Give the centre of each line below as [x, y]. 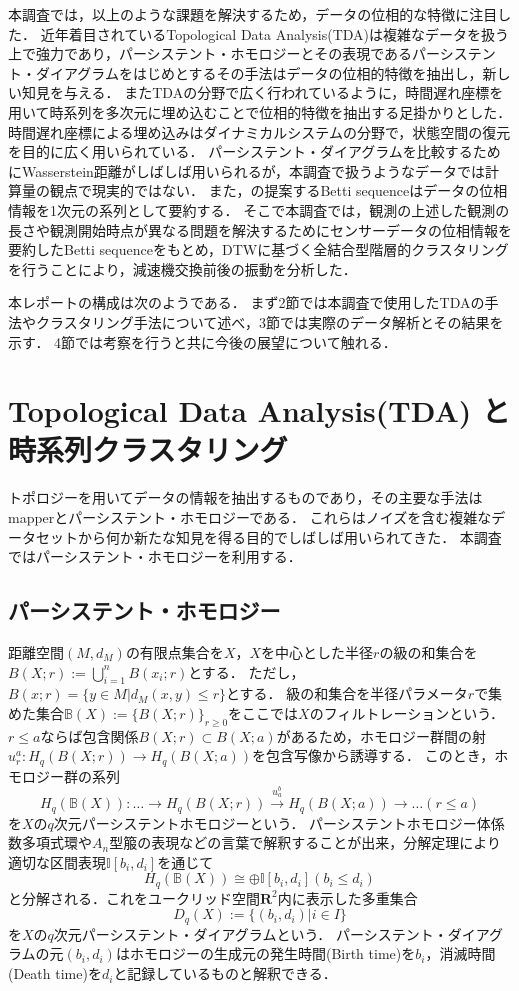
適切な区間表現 [57, 861]
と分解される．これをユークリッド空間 [134, 897]
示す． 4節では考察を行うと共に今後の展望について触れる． [202, 341]
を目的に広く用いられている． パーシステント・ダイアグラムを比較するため [254, 151]
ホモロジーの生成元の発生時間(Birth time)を [272, 953]
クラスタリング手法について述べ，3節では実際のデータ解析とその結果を [269, 321]
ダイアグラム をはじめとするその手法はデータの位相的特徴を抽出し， [259, 72]
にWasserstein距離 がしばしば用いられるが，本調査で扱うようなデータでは [246, 170]
